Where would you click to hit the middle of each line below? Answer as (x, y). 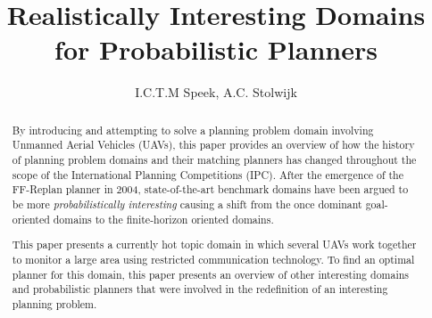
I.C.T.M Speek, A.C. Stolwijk (216, 92)
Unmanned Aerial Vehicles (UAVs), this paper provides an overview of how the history (213, 145)
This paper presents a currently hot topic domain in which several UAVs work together (214, 245)
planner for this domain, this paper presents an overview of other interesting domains (211, 274)
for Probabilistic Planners (216, 49)
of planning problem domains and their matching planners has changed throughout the (214, 160)
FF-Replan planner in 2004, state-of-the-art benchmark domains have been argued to (210, 189)
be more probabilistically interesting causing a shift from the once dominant (187, 204)
